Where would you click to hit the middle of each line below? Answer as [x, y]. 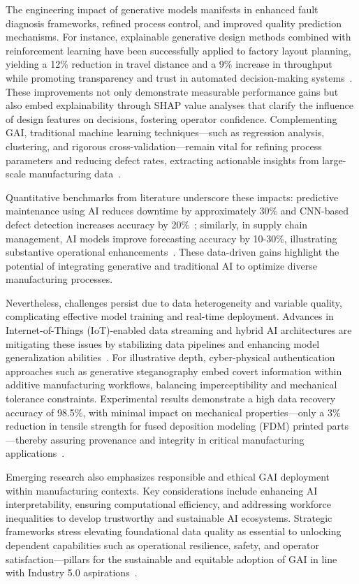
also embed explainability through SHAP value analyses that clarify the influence [179, 105]
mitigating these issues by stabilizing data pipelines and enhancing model [163, 343]
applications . [35, 453]
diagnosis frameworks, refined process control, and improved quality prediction [174, 23]
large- [334, 160]
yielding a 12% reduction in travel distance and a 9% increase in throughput [169, 64]
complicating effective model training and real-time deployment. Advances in [170, 316]
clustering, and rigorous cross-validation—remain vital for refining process [164, 146]
